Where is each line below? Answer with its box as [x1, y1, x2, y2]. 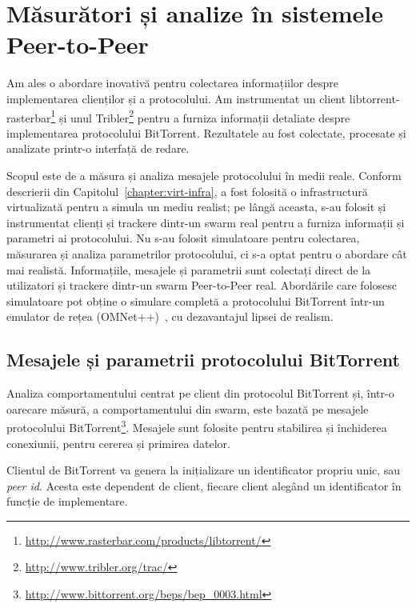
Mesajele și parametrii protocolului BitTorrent [6, 347, 400, 372]
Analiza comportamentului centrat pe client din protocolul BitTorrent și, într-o [6, 385, 394, 402]
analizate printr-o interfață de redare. [6, 140, 190, 157]
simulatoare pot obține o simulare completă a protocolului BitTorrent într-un [6, 292, 385, 309]
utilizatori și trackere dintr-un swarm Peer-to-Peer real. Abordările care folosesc [6, 277, 397, 294]
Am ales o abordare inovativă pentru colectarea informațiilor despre [6, 74, 338, 91]
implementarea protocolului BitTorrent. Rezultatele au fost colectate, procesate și [6, 124, 406, 141]
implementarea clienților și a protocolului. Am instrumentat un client [6, 90, 346, 106]
